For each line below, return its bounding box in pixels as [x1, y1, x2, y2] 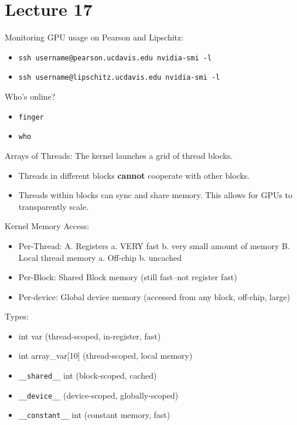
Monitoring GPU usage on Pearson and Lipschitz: [5, 31, 184, 43]
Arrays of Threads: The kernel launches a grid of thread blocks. [5, 149, 233, 161]
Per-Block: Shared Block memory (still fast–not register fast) [18, 271, 237, 283]
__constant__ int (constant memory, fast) [18, 409, 170, 421]
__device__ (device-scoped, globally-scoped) [18, 389, 179, 401]
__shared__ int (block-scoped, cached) [18, 369, 157, 382]
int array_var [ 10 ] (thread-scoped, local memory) [18, 349, 193, 362]
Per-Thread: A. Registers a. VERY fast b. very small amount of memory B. [18, 239, 290, 251]
